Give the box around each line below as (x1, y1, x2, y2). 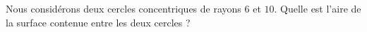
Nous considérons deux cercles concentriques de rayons (6, 1, 241, 15)
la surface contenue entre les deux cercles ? (6, 15, 191, 29)
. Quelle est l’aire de (274, 1, 361, 15)
